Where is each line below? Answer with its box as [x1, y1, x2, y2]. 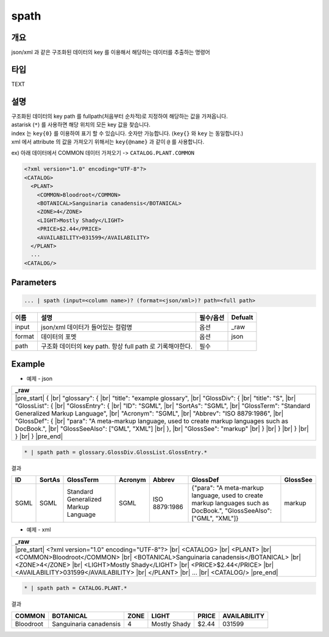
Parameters [11, 278, 57, 288]
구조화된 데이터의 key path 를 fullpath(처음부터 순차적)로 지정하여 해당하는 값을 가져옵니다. [11, 112, 228, 120]
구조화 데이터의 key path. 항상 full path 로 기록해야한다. [40, 342, 193, 351]
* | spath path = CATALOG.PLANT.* [24, 585, 127, 592]
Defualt [231, 313, 253, 322]
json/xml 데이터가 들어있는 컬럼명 [40, 323, 132, 332]
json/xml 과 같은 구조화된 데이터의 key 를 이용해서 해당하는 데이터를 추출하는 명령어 [11, 49, 210, 56]
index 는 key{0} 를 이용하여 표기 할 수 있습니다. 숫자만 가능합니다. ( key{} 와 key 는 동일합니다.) [11, 129, 244, 137]
